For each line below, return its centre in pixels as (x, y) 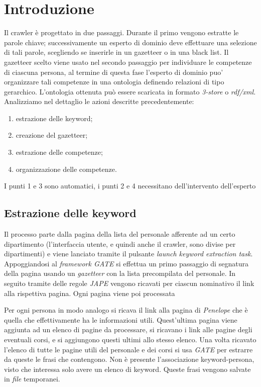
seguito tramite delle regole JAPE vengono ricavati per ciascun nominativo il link (129, 283)
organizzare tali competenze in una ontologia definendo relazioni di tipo (114, 82)
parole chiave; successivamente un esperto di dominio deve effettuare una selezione (130, 42)
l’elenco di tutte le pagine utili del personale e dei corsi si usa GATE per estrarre (128, 349)
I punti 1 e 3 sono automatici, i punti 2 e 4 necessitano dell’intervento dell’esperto (130, 186)
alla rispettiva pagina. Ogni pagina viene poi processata (90, 293)
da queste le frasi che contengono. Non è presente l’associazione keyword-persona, (129, 359)
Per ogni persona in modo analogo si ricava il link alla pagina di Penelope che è (126, 310)
